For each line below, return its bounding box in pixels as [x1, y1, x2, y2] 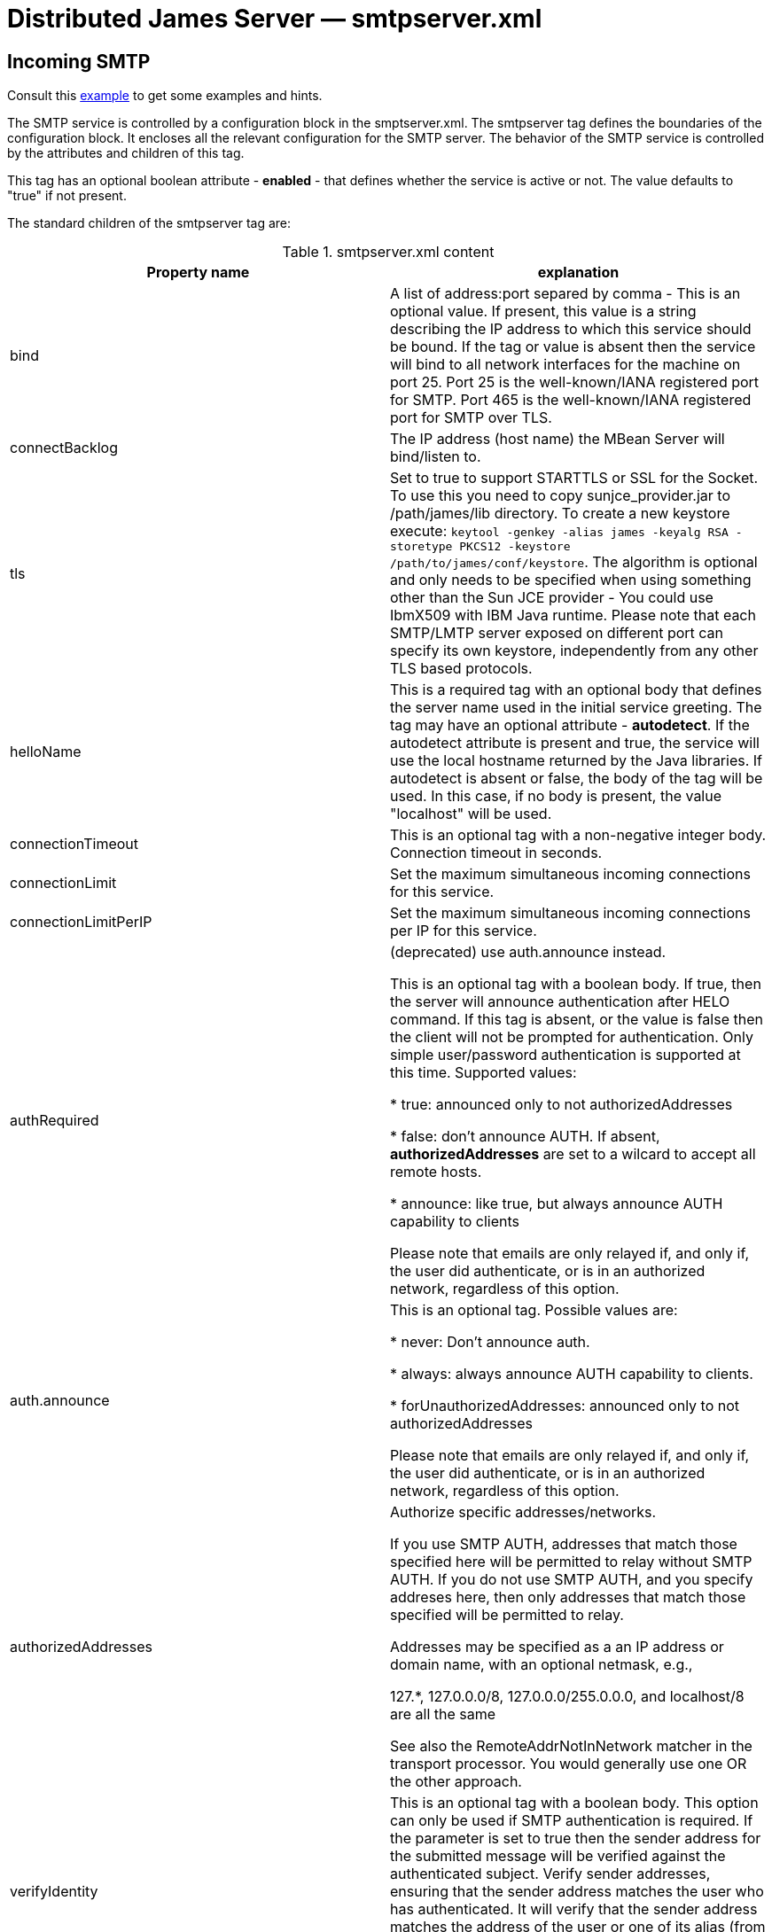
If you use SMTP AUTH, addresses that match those [390, 1535, 737, 1554]
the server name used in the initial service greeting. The [390, 698, 762, 717]
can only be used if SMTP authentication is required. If [390, 1811, 753, 1830]
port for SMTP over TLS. [390, 409, 552, 427]
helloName [10, 743, 82, 761]
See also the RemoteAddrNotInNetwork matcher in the [390, 1737, 753, 1756]
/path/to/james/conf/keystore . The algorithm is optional [390, 553, 758, 572]
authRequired [10, 1111, 99, 1130]
